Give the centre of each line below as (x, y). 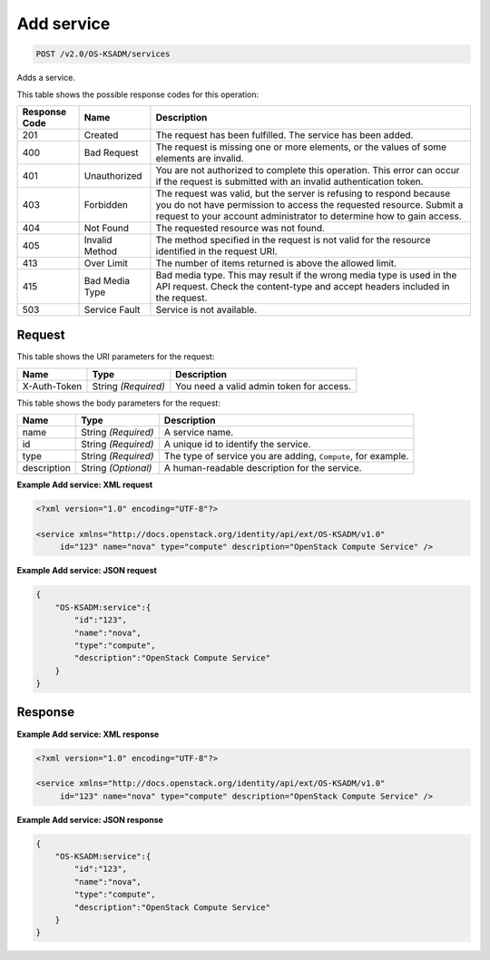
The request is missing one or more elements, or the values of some (301, 147)
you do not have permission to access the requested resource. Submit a (309, 204)
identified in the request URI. (217, 251)
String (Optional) (116, 468)
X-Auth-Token (52, 386)
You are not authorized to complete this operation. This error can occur (308, 170)
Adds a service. (46, 78)
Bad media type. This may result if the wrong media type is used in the (306, 275)
